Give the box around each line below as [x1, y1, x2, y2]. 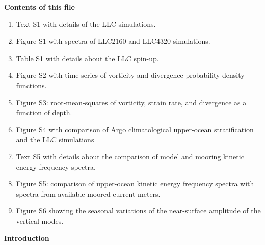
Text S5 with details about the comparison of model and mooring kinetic [16, 151, 244, 161]
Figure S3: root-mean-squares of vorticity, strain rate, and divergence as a [16, 97, 247, 107]
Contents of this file [4, 2, 75, 12]
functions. [16, 79, 47, 90]
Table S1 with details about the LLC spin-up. [16, 52, 159, 63]
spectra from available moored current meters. [16, 188, 161, 199]
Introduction [4, 232, 49, 243]
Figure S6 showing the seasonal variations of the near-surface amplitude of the [16, 205, 261, 216]
